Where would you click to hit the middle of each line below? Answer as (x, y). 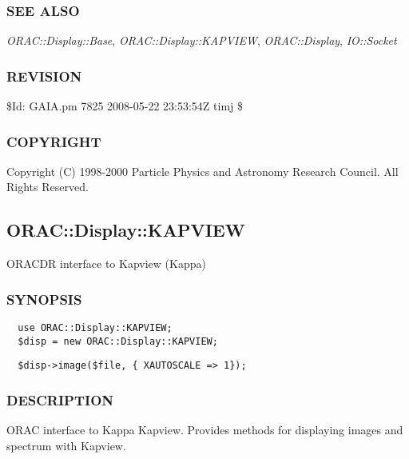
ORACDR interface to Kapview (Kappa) (106, 263)
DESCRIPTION (60, 399)
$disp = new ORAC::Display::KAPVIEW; (118, 341)
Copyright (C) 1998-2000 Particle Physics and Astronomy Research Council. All (203, 171)
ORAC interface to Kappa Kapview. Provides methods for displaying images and (205, 430)
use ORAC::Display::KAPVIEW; (95, 328)
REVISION (44, 76)
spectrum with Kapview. (66, 445)
